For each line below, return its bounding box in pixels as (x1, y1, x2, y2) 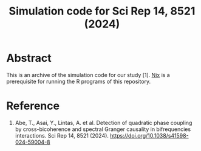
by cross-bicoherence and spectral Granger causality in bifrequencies (15, 126, 191, 133)
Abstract (6, 52, 52, 65)
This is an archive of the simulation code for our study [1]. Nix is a (6, 71, 170, 78)
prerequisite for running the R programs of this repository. (6, 78, 151, 85)
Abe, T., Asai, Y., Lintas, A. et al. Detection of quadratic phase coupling (15, 119, 192, 126)
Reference (6, 99, 60, 113)
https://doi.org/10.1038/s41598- (110, 132, 189, 139)
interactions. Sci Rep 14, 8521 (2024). (15, 132, 109, 139)
